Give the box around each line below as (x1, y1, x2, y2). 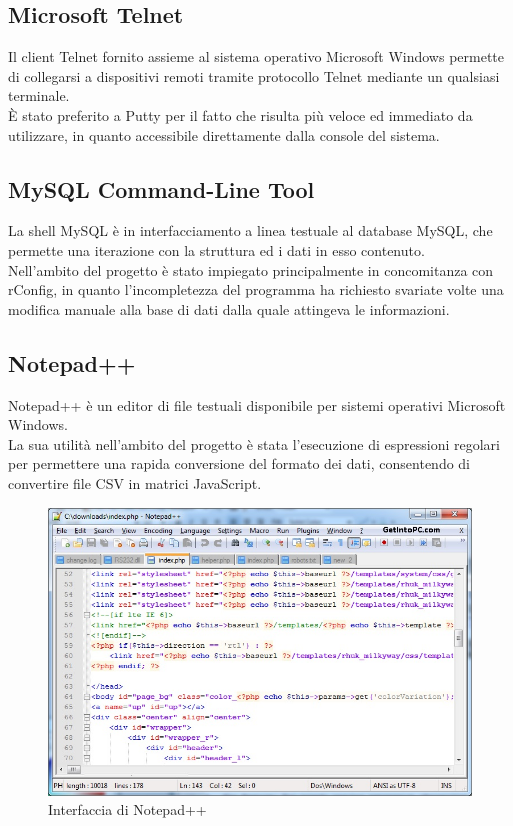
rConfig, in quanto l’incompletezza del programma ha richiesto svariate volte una (8, 279, 504, 300)
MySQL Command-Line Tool (8, 173, 315, 204)
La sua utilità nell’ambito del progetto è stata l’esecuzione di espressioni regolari (8, 433, 500, 454)
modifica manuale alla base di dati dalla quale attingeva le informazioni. (8, 298, 450, 319)
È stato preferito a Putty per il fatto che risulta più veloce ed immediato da (8, 104, 473, 125)
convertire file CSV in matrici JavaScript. (8, 472, 262, 493)
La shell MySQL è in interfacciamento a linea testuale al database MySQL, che (8, 220, 493, 241)
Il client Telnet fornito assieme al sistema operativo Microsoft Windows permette (8, 46, 505, 67)
